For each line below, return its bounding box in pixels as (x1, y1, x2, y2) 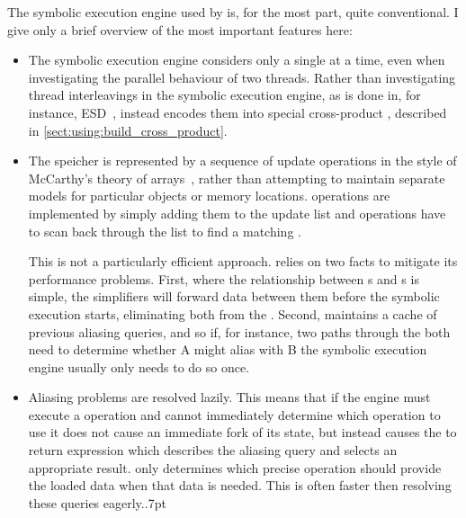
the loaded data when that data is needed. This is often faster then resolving (28, 476, 452, 495)
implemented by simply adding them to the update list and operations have (28, 203, 446, 222)
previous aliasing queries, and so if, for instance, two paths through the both (28, 322, 451, 341)
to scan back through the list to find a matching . (28, 221, 301, 240)
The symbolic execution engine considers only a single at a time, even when (28, 50, 445, 69)
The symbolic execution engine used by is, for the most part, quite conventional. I (7, 3, 459, 21)
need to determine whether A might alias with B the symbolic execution (28, 340, 427, 359)
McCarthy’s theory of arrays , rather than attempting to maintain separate (28, 168, 445, 187)
